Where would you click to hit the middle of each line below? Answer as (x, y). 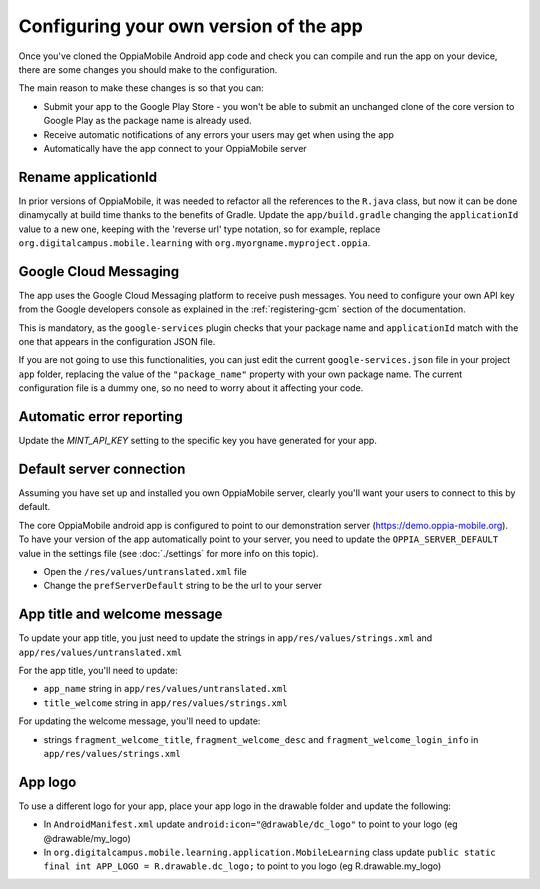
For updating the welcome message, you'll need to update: (139, 721)
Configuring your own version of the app (191, 26)
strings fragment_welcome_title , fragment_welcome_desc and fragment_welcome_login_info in (261, 739)
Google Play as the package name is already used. (147, 121)
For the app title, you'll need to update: (98, 671)
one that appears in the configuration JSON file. (117, 342)
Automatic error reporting (101, 416)
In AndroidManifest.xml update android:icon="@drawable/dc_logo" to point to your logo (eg (251, 824)
